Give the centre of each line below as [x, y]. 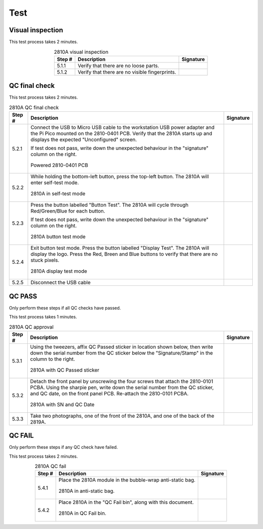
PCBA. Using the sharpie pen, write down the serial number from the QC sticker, [122, 387]
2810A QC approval [31, 327]
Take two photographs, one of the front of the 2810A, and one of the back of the [122, 416]
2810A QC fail [51, 466]
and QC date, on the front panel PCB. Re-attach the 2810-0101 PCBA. [109, 393]
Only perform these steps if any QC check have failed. [63, 447]
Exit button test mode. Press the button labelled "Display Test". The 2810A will [120, 248]
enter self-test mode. [55, 183]
